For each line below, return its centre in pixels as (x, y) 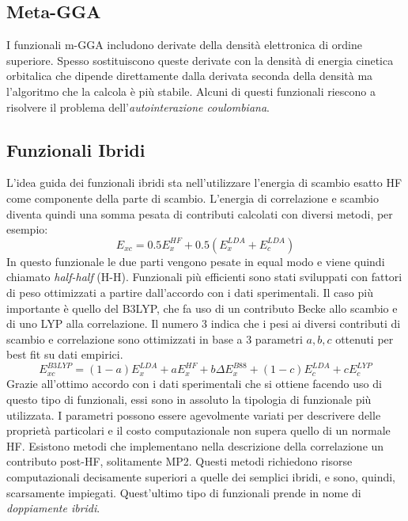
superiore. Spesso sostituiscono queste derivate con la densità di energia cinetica (200, 60)
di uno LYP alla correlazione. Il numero (102, 323)
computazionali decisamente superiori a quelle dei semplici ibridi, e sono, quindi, (201, 476)
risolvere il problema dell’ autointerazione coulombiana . (138, 106)
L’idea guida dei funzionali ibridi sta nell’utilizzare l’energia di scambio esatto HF (204, 183)
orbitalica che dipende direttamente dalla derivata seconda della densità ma (190, 76)
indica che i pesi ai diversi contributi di (306, 323)
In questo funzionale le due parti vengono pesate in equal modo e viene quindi (196, 261)
